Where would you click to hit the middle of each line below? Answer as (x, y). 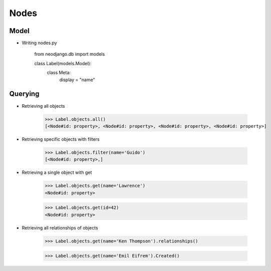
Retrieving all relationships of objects (60, 227)
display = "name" (77, 80)
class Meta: (59, 73)
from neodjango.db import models (70, 54)
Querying (24, 94)
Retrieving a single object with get (57, 172)
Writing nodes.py (39, 43)
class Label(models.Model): (63, 63)
